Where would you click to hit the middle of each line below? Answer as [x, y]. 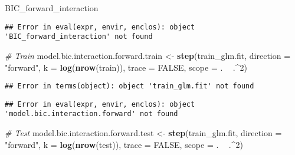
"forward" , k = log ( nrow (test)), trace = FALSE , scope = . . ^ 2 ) [124, 144]
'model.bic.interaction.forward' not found [91, 114]
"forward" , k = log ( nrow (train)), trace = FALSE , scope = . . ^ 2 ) [126, 67]
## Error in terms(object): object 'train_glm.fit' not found [130, 86]
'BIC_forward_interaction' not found [79, 37]
